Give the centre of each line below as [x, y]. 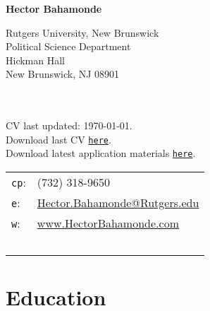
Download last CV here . [58, 139]
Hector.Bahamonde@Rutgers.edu [118, 203]
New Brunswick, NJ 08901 [63, 74]
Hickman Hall [35, 60]
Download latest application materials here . [101, 153]
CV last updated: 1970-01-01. [69, 125]
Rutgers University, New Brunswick [82, 32]
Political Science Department [68, 46]
